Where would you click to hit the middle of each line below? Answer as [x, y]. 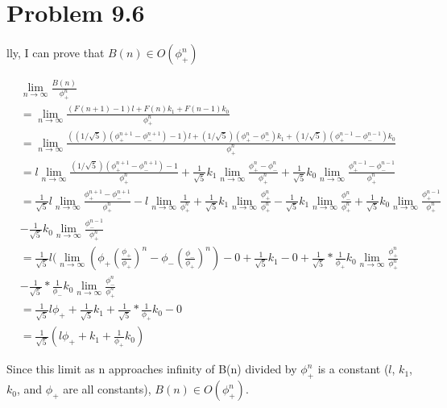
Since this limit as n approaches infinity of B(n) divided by [152, 369]
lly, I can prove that [56, 53]
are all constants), [107, 389]
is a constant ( [353, 369]
